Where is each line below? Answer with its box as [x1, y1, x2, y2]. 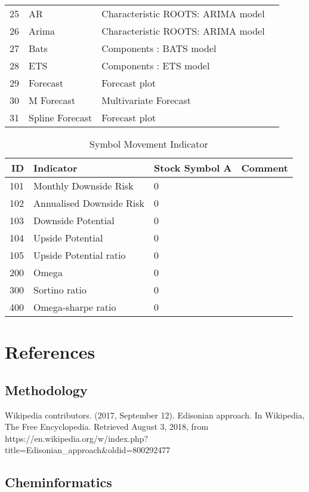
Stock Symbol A [154, 161, 232, 175]
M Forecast [29, 93, 76, 107]
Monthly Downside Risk [33, 179, 134, 192]
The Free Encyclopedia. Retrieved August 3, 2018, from [5, 420, 209, 433]
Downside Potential [33, 213, 115, 227]
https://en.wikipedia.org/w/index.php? [5, 432, 149, 444]
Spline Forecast [29, 111, 92, 124]
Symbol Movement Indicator [89, 137, 208, 151]
